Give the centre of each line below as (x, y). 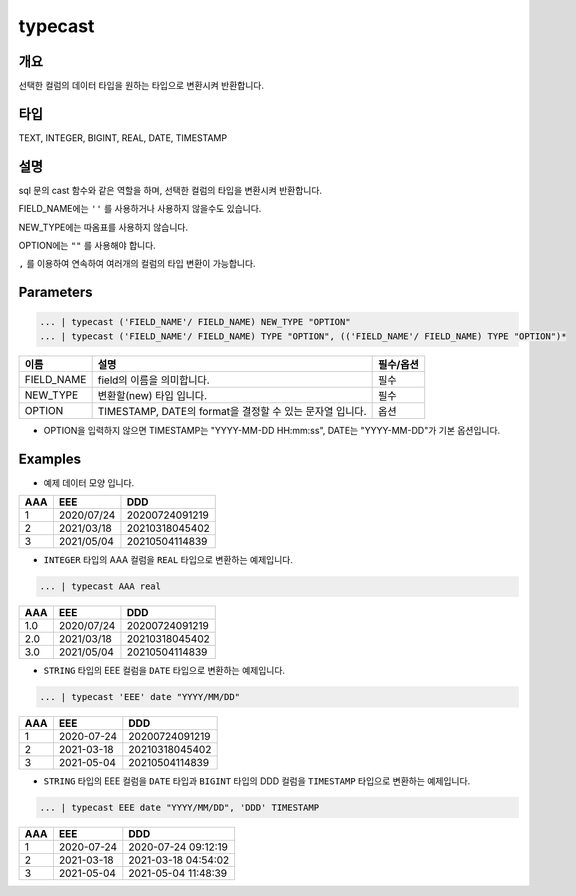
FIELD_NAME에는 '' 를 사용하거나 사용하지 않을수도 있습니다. (140, 209)
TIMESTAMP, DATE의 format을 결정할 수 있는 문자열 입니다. (232, 411)
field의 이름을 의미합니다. (153, 380)
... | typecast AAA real (100, 586)
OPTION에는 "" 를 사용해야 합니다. (87, 246)
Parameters (55, 292)
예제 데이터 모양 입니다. (89, 482)
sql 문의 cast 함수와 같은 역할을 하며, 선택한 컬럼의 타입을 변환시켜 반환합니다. (170, 190)
